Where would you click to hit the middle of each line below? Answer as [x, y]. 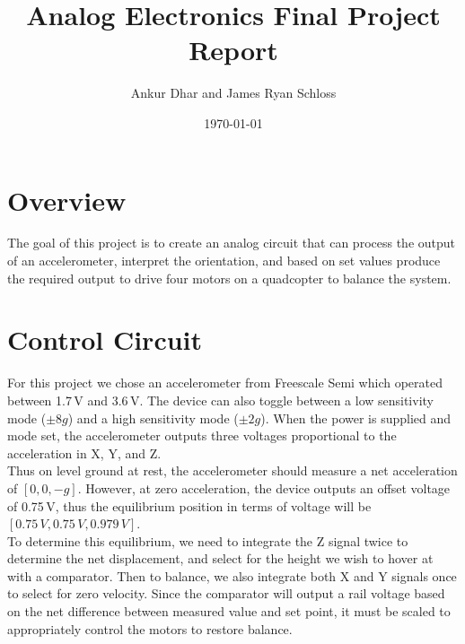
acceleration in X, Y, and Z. [84, 453]
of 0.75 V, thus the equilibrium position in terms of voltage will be [189, 505]
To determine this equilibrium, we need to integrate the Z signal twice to [208, 540]
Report [233, 50]
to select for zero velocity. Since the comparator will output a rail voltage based [226, 593]
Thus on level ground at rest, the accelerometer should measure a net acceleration [232, 470]
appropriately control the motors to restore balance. [150, 628]
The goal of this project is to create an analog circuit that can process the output [231, 243]
